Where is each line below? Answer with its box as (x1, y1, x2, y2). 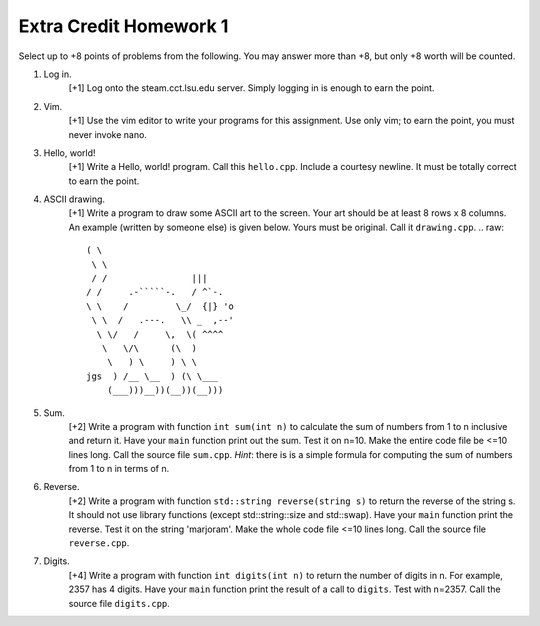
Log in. (43, 68, 72, 80)
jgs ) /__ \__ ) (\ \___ (86, 370, 219, 382)
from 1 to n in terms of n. (68, 463, 170, 475)
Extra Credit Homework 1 (18, 15, 229, 37)
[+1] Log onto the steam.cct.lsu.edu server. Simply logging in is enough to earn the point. (68, 82, 435, 94)
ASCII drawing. (43, 193, 105, 205)
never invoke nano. (68, 128, 147, 140)
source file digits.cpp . (68, 597, 170, 609)
